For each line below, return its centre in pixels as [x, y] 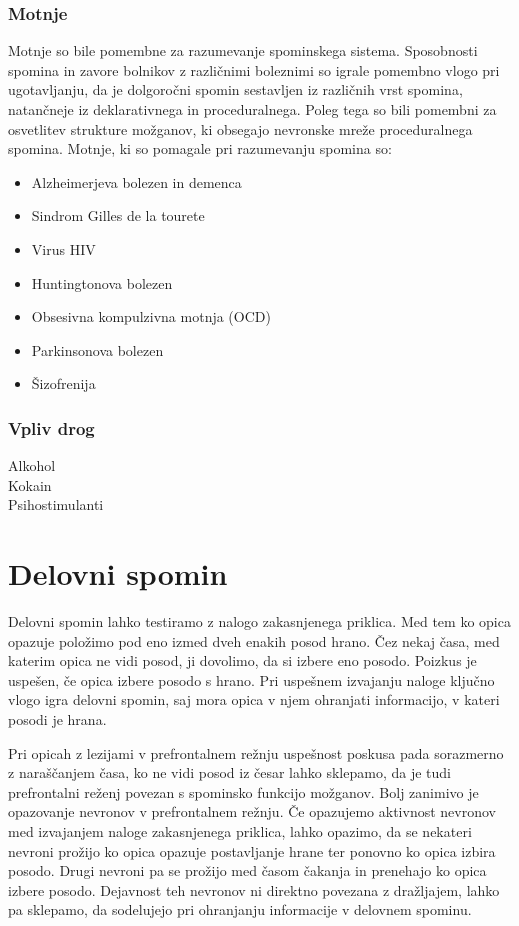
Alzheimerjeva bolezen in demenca [136, 181]
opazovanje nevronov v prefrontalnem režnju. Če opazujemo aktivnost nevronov [252, 811]
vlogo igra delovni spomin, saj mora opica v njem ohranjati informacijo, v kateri [254, 699]
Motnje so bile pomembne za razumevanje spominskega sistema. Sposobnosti [243, 50]
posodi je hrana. [57, 719]
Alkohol [32, 465]
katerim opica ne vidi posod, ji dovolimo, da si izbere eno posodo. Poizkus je [242, 660]
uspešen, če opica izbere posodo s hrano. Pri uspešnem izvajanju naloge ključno [251, 679]
